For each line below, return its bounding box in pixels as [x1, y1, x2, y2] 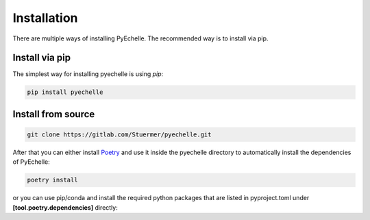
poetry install [27, 176, 78, 184]
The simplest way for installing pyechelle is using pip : [12, 70, 164, 78]
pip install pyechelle [27, 88, 103, 96]
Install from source [12, 108, 95, 120]
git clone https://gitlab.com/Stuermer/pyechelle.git [27, 131, 212, 138]
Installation [12, 10, 78, 25]
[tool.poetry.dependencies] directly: [12, 203, 118, 212]
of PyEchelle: [12, 158, 51, 166]
